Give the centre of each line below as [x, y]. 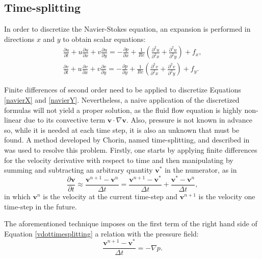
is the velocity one [227, 196]
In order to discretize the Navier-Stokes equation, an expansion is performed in [127, 29]
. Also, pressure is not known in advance [189, 120]
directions [19, 39]
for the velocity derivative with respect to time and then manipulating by [119, 160]
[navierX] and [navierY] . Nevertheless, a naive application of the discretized [122, 100]
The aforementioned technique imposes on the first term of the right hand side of [131, 223]
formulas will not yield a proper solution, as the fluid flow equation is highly [123, 110]
